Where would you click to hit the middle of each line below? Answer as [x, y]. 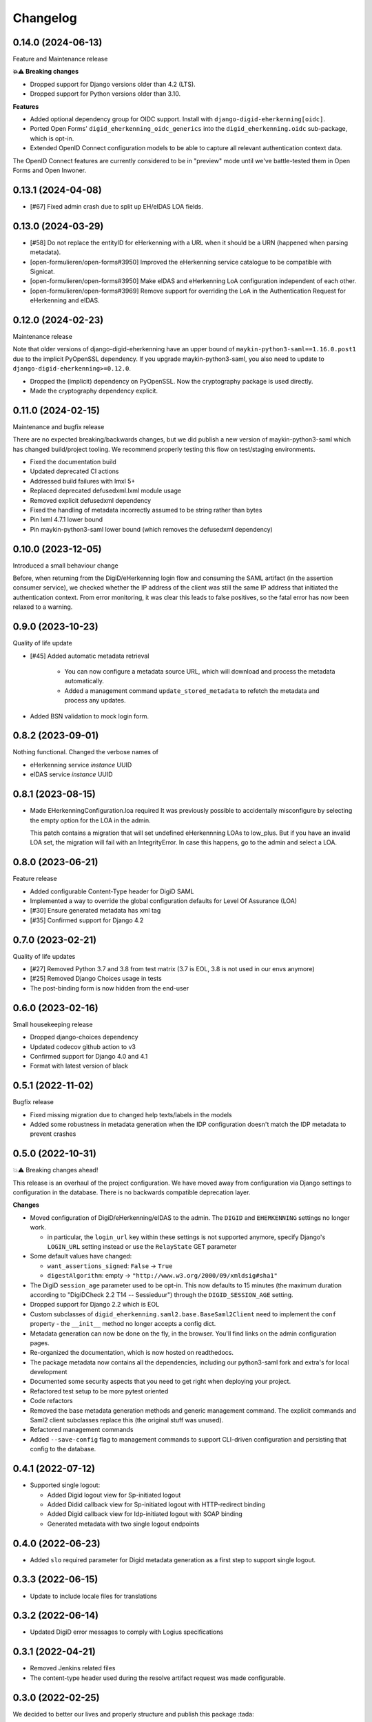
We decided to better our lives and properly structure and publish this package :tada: [133, 1714]
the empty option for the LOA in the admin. [90, 820]
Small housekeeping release [53, 1024]
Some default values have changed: [81, 1256]
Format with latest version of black [79, 1066]
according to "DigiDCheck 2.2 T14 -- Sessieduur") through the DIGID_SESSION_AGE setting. [162, 1294]
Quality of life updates [44, 956]
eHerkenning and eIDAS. [65, 300]
